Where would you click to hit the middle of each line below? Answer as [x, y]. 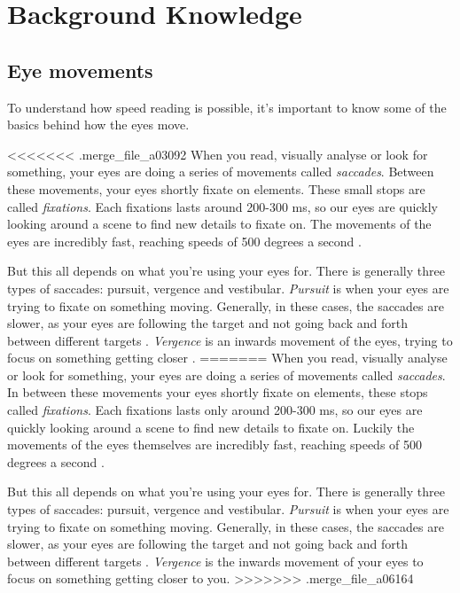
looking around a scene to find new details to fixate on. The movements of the [219, 224]
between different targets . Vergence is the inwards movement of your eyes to [215, 561]
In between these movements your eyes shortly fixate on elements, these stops [218, 392]
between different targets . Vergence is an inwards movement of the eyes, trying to [230, 340]
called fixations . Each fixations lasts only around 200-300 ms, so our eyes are [215, 410]
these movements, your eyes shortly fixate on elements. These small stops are [216, 188]
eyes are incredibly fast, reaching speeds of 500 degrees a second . [184, 241]
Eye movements [80, 70]
